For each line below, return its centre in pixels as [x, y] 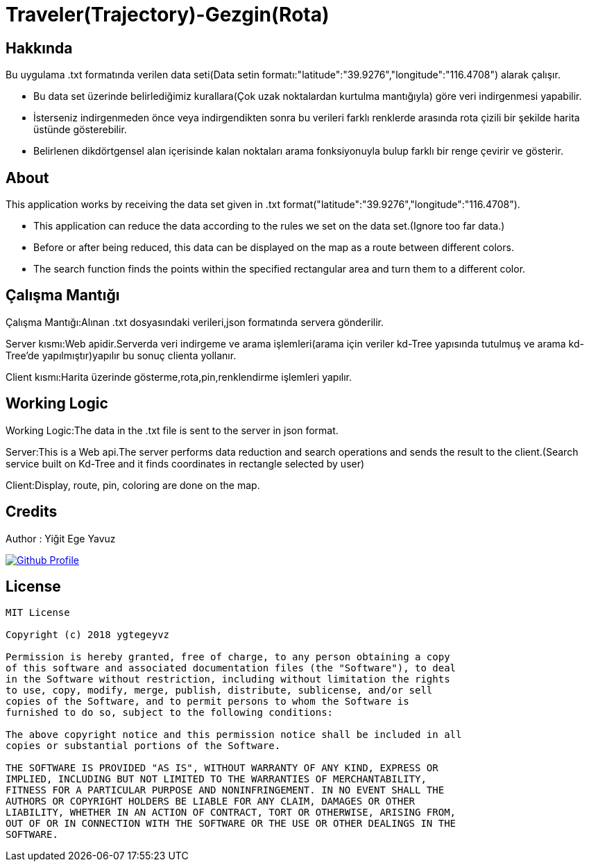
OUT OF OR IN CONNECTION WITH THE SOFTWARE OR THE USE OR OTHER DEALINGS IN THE [231, 824]
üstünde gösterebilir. [80, 130]
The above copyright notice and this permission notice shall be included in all [234, 735]
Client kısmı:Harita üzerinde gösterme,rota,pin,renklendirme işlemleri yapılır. [179, 377]
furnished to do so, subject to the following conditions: [170, 713]
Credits [32, 512]
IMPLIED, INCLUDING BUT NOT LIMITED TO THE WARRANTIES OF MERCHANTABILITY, [216, 779]
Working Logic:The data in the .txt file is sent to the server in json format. [172, 430]
